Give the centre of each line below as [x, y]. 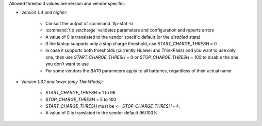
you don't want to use [67, 64]
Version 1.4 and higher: [44, 13]
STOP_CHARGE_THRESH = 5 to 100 [81, 99]
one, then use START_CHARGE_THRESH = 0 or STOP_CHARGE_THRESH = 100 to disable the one [142, 57]
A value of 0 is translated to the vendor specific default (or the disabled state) [123, 37]
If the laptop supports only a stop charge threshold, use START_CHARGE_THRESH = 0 [131, 43]
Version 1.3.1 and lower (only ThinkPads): [62, 82]
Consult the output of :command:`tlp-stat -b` [90, 23]
